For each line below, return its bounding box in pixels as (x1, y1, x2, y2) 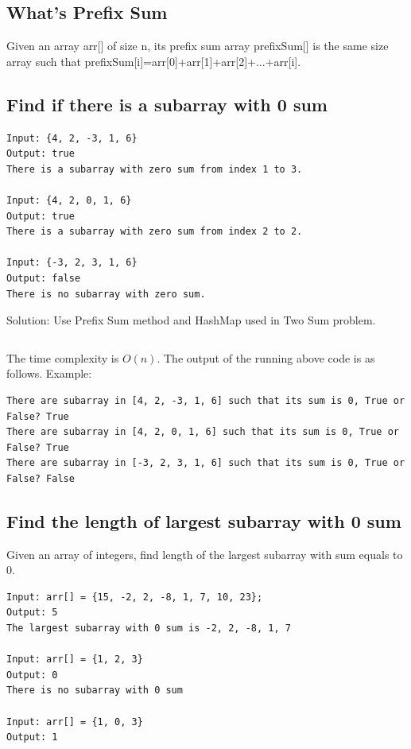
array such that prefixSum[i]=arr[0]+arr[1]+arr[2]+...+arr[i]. (6, 52, 301, 69)
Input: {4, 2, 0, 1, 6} (6, 194, 132, 206)
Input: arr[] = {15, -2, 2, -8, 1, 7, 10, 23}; (6, 591, 263, 603)
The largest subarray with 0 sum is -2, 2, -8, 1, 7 (6, 623, 291, 635)
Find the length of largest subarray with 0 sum (6, 508, 401, 533)
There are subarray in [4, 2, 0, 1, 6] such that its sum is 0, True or (6, 426, 399, 438)
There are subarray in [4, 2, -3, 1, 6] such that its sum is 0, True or (6, 394, 405, 406)
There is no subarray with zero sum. (6, 288, 206, 300)
